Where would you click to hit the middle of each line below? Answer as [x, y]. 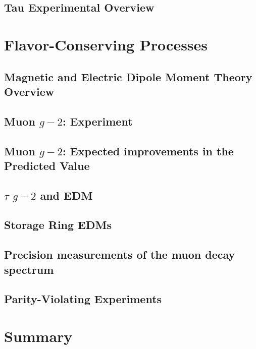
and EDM [66, 195]
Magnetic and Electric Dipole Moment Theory [128, 76]
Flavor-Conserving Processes [106, 44]
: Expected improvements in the [148, 151]
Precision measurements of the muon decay [120, 254]
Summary [38, 336]
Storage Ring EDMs [58, 225]
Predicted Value [47, 165]
